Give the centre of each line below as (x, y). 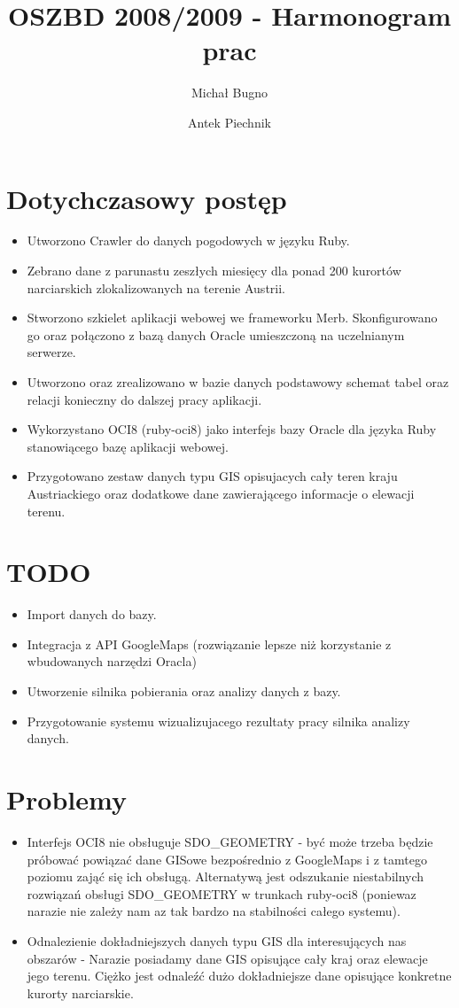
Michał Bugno (229, 93)
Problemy (66, 799)
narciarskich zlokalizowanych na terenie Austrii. (156, 287)
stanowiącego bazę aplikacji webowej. (128, 446)
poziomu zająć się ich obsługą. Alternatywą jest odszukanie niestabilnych (226, 876)
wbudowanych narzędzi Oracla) (112, 661)
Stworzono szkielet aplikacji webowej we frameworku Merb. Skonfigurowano (232, 318)
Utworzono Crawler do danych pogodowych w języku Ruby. (188, 240)
